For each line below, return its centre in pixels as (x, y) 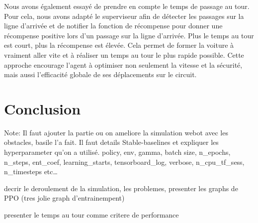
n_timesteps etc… (31, 171)
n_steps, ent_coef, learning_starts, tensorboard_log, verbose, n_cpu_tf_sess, (124, 162)
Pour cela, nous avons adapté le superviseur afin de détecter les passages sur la (124, 16)
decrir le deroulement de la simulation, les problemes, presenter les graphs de (121, 188)
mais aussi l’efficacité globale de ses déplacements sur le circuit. (100, 74)
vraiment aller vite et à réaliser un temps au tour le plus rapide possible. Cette (124, 55)
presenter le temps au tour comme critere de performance (91, 215)
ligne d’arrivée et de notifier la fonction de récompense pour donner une (113, 26)
